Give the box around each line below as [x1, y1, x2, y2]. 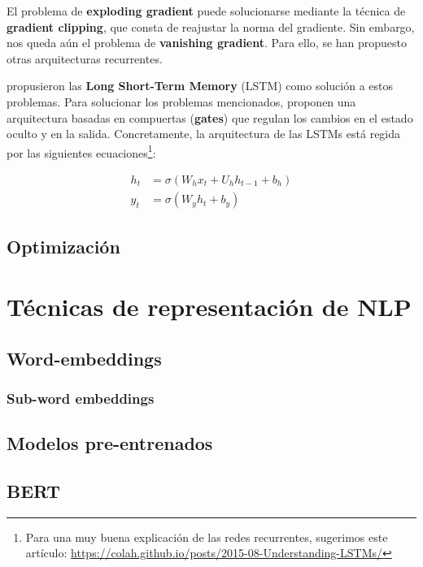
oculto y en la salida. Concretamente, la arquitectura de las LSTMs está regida [7, 125, 401, 142]
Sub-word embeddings [7, 387, 155, 408]
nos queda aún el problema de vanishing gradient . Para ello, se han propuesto [7, 34, 408, 51]
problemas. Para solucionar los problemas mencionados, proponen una [7, 93, 356, 110]
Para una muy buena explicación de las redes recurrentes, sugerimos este [25, 528, 388, 545]
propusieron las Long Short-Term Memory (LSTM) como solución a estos [7, 77, 394, 94]
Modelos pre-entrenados [7, 431, 213, 456]
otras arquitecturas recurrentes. [7, 50, 163, 67]
